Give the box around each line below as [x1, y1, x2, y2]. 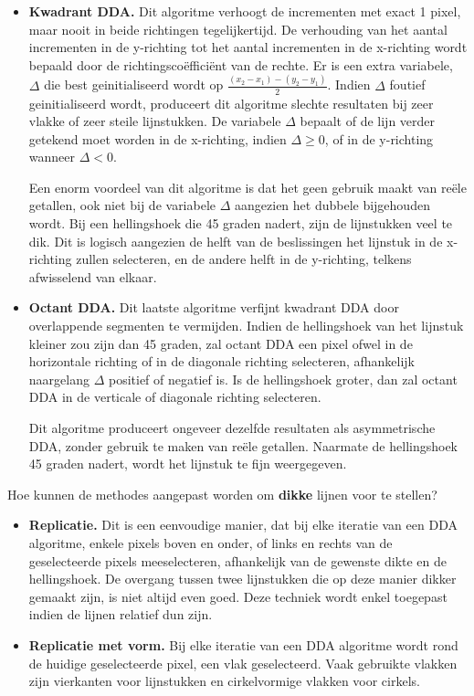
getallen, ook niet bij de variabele [28, 195, 216, 215]
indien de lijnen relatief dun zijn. [28, 605, 213, 624]
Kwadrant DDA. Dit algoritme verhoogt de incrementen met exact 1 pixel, [28, 2, 461, 20]
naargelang [28, 369, 90, 388]
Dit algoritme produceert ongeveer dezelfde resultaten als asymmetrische [28, 418, 436, 438]
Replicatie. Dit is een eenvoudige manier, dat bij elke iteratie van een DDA [28, 515, 458, 534]
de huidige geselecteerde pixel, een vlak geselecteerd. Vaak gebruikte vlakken [28, 653, 458, 672]
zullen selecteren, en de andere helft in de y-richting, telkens [76, 249, 412, 269]
